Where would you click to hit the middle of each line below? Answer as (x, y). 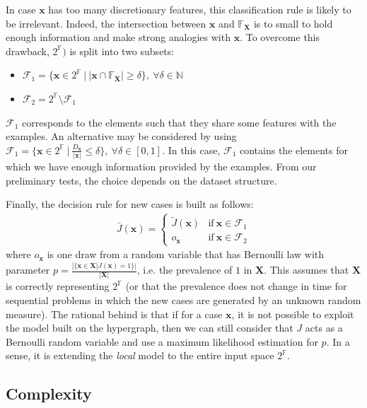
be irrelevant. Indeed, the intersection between (106, 23)
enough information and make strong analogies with (118, 37)
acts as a (324, 328)
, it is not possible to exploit (293, 314)
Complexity (49, 394)
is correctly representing (58, 286)
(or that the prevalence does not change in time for (236, 286)
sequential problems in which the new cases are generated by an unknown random (183, 299)
